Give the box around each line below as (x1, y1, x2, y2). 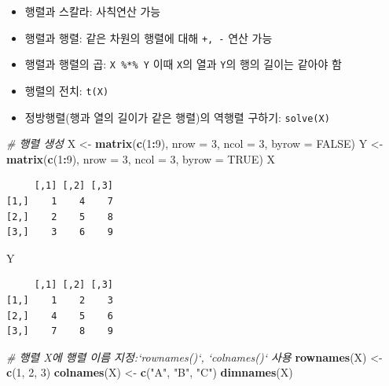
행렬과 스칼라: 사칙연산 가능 (24, 3, 161, 19)
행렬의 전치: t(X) (24, 82, 109, 98)
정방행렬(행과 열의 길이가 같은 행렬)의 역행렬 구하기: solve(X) (24, 108, 330, 125)
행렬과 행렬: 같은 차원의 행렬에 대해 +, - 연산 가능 (24, 29, 273, 46)
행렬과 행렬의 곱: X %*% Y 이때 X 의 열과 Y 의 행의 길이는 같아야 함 (24, 56, 342, 72)
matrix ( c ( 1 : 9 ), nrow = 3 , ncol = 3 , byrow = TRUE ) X (6, 150, 275, 167)
